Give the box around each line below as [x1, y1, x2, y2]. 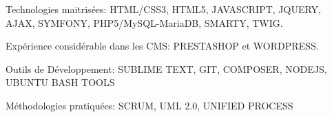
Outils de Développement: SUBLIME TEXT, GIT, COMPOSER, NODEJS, [6, 61, 327, 76]
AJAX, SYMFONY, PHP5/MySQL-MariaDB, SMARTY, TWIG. [6, 15, 283, 30]
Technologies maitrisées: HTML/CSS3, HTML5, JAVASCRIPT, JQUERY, [6, 2, 321, 16]
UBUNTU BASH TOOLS [6, 75, 115, 89]
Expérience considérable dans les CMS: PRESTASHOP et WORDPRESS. [6, 39, 319, 53]
